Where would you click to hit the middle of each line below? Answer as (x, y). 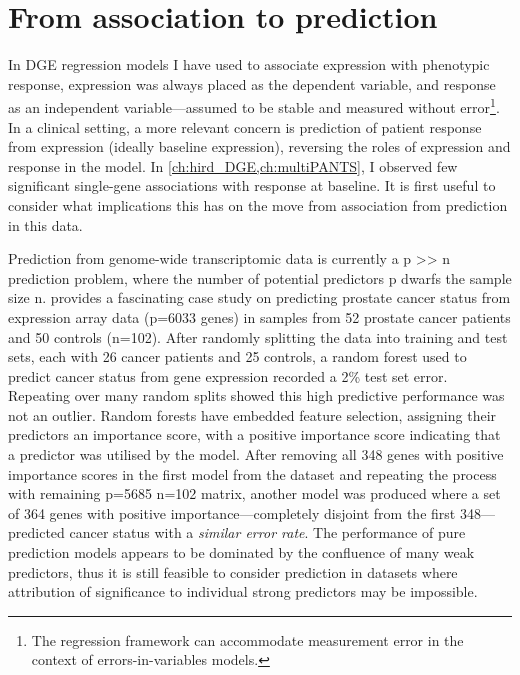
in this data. (45, 224)
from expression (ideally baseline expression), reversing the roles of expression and (259, 146)
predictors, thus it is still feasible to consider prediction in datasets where (233, 571)
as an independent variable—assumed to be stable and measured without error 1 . (254, 105)
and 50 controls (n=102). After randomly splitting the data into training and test (258, 336)
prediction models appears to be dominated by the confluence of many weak (241, 552)
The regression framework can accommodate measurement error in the (247, 639)
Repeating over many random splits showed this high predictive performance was (256, 395)
